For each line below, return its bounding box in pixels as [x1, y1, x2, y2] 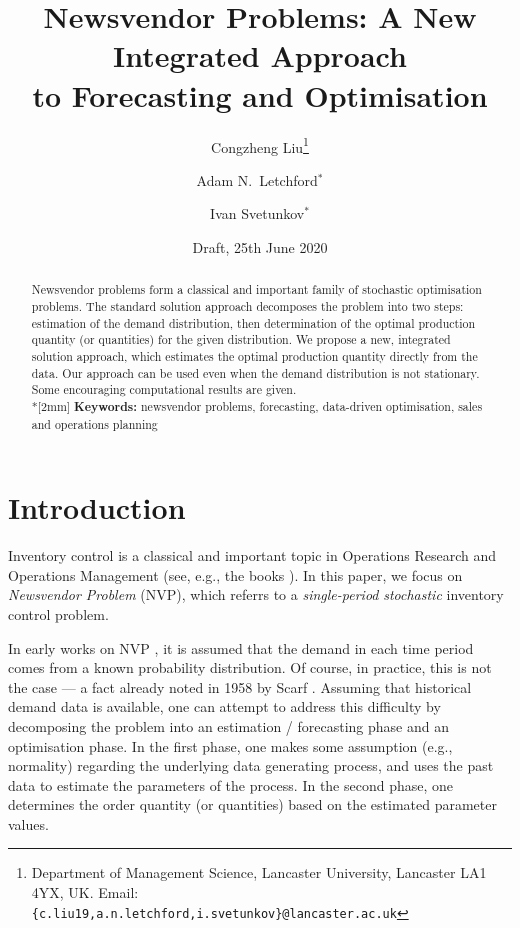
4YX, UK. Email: [31, 882, 139, 903]
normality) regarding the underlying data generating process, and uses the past [8, 755, 494, 776]
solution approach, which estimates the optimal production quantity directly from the [31, 347, 478, 364]
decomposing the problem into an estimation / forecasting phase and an [8, 715, 449, 736]
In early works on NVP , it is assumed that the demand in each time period [8, 637, 474, 658]
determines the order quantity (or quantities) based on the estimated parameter [8, 794, 497, 815]
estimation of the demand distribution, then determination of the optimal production [31, 314, 476, 331]
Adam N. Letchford [196, 169, 318, 190]
